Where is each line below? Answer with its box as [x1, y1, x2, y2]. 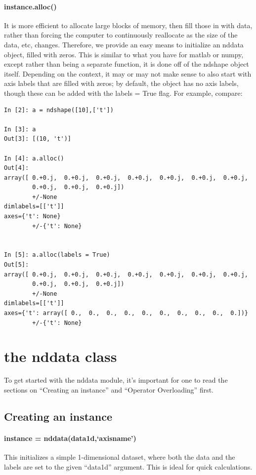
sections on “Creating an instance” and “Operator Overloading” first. [4, 384, 214, 395]
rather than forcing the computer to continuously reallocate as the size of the [4, 30, 238, 40]
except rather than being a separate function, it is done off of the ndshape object [4, 59, 249, 69]
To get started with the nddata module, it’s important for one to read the [4, 375, 228, 385]
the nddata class [4, 346, 117, 366]
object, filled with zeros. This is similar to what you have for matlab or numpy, [4, 49, 244, 59]
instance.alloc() [4, 1, 57, 11]
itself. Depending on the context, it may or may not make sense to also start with [4, 68, 252, 79]
